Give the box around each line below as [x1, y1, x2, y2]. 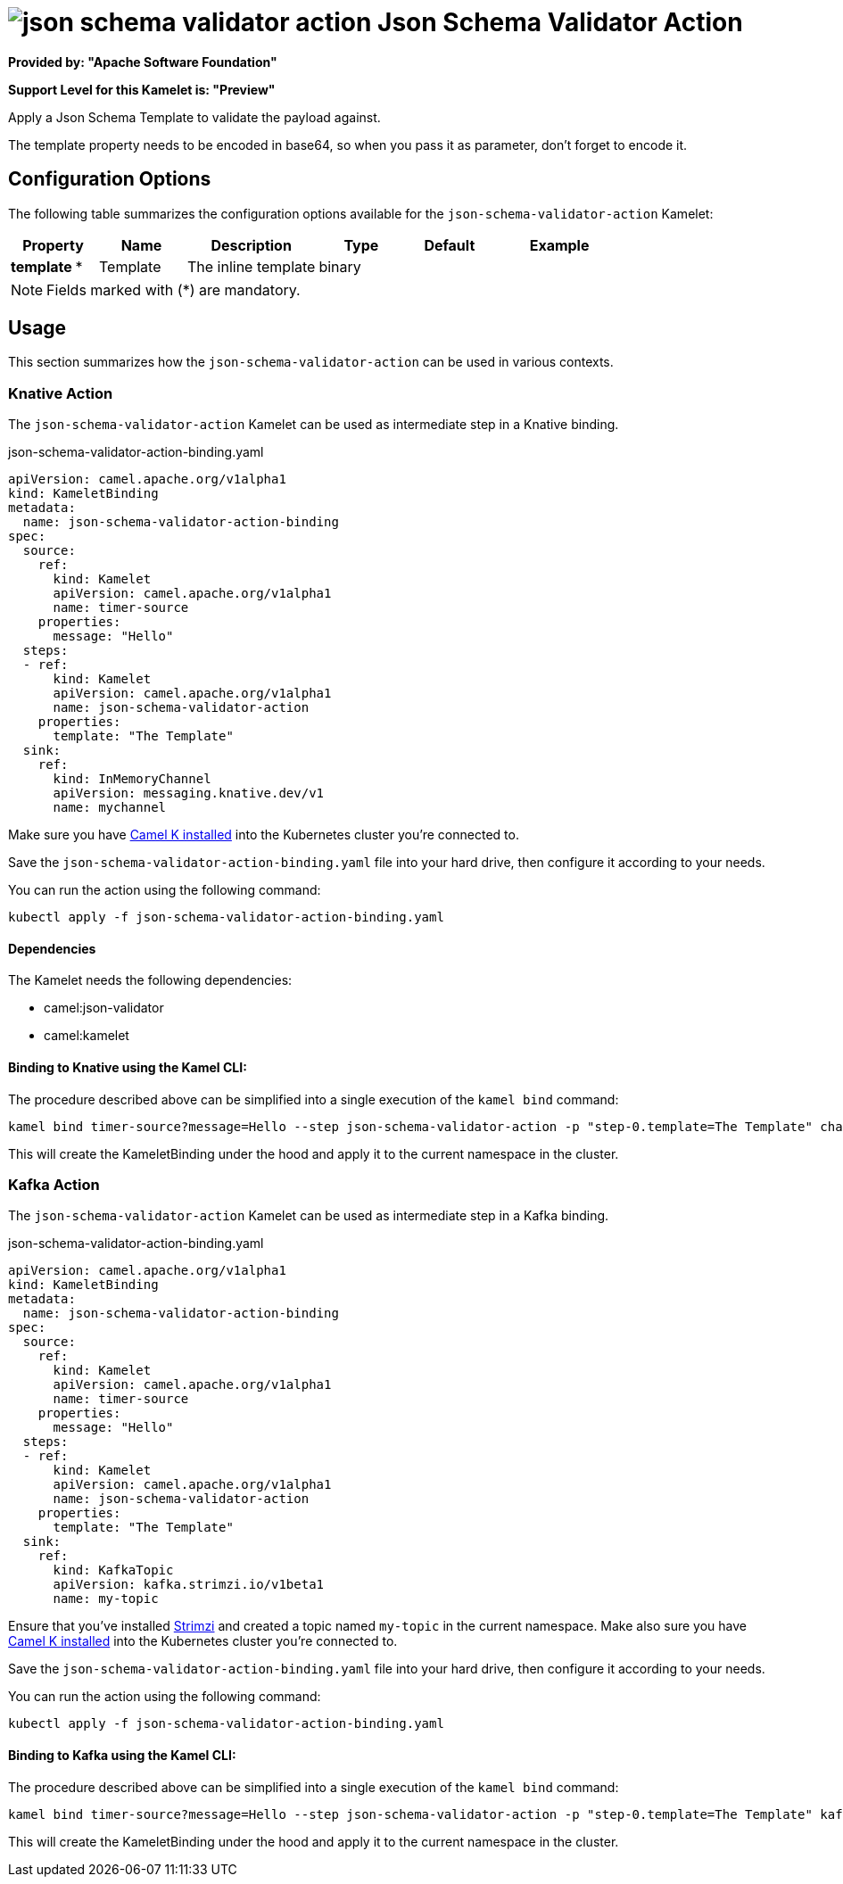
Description [211, 235, 292, 254]
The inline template [186, 257, 316, 276]
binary [318, 257, 361, 276]
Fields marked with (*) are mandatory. [46, 280, 301, 299]
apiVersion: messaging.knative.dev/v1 [53, 786, 325, 801]
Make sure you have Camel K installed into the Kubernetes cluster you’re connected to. [8, 827, 519, 843]
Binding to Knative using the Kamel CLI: [8, 1060, 247, 1076]
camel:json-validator [44, 1000, 164, 1016]
